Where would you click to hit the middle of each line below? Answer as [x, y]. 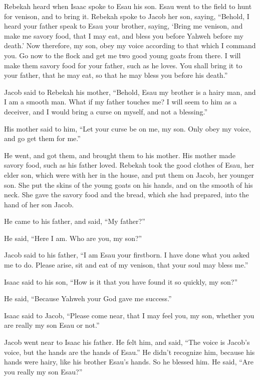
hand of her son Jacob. [39, 204]
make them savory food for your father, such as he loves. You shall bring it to [123, 65]
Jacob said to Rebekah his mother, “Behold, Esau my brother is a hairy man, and [130, 92]
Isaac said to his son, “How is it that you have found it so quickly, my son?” [121, 281]
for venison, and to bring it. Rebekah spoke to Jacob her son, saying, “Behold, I [127, 16]
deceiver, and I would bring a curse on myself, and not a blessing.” [106, 111]
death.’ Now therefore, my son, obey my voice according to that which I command [130, 45]
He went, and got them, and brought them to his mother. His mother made [120, 155]
